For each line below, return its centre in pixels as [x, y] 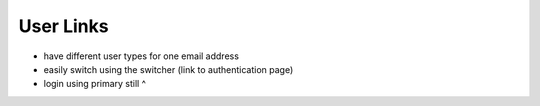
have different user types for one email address [141, 56]
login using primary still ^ [95, 84]
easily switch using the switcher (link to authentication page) [168, 69]
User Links [63, 26]
